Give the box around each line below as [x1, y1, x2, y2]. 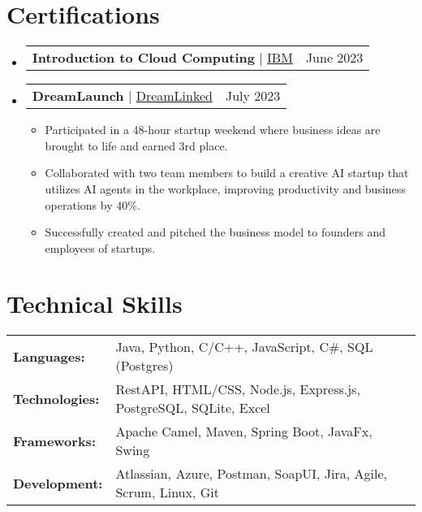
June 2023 [305, 48, 364, 67]
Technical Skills [6, 287, 183, 320]
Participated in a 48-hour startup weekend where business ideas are [45, 121, 381, 138]
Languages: [13, 346, 85, 366]
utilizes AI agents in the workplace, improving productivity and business [45, 180, 406, 197]
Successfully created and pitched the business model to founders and [45, 223, 385, 241]
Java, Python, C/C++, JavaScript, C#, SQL [115, 337, 373, 357]
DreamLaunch [32, 86, 124, 106]
